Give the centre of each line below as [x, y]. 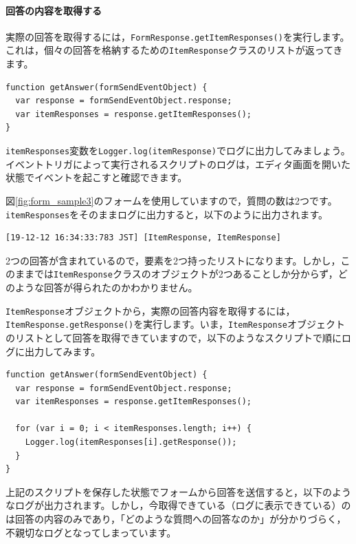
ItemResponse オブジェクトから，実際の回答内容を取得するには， [151, 310]
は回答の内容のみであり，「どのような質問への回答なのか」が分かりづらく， [176, 519]
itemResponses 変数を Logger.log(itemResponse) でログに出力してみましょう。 [178, 150]
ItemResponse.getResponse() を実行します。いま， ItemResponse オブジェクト [175, 324]
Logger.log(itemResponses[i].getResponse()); [131, 442]
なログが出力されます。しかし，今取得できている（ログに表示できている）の [178, 505]
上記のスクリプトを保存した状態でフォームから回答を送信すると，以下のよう [179, 491]
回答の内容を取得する [54, 10]
